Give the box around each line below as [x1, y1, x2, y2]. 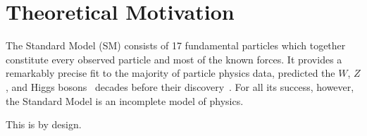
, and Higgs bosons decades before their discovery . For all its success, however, [6, 79, 354, 94]
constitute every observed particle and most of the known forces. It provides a [6, 51, 342, 66]
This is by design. [6, 117, 82, 132]
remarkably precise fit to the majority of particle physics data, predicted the [6, 66, 335, 80]
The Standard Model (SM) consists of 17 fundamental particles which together [6, 38, 346, 53]
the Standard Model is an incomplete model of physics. [6, 93, 244, 108]
